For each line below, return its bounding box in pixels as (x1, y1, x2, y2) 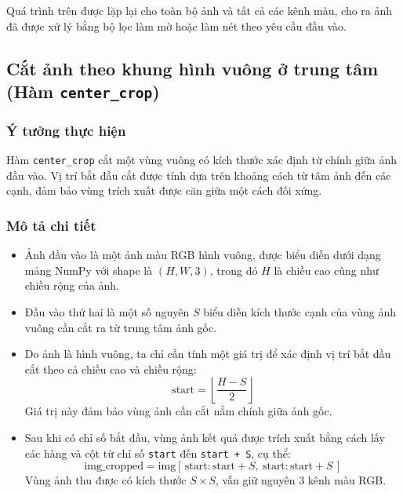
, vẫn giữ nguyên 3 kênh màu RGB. (215, 472, 387, 488)
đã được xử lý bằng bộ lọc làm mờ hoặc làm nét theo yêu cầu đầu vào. (6, 17, 347, 34)
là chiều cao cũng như (274, 261, 379, 278)
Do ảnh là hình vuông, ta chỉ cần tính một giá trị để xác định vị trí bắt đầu (24, 345, 391, 362)
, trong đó (209, 261, 258, 278)
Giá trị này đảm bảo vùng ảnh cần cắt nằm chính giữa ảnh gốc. (24, 403, 332, 419)
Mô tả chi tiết (6, 215, 96, 235)
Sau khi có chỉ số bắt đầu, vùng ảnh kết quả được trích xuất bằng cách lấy (24, 429, 385, 445)
